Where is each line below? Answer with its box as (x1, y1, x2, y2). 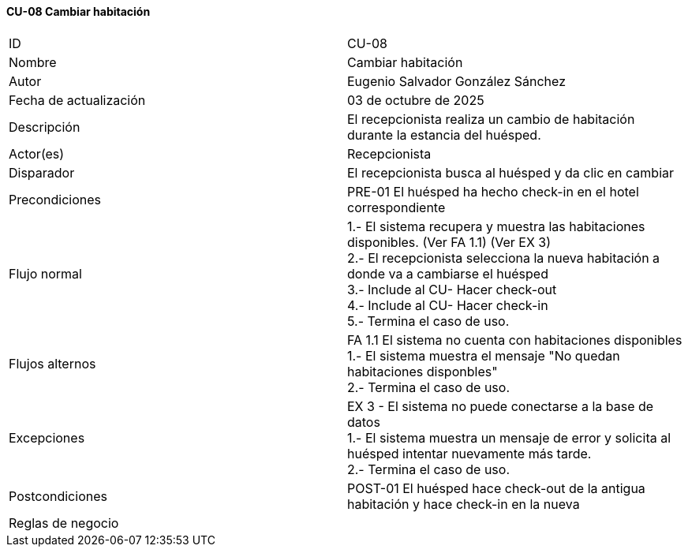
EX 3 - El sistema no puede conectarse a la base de (347, 398, 654, 414)
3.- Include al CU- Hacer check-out (347, 281, 557, 297)
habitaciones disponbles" (347, 363, 498, 379)
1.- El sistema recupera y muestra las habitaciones (347, 218, 645, 234)
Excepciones (9, 429, 85, 446)
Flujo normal (9, 265, 82, 282)
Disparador (9, 164, 75, 181)
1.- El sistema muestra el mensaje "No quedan (347, 347, 620, 364)
